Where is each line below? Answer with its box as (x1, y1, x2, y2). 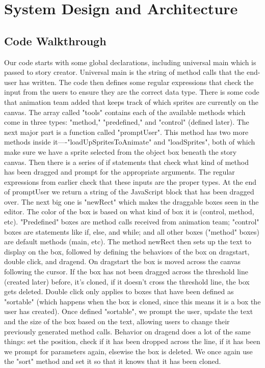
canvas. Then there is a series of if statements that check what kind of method (4, 156, 249, 167)
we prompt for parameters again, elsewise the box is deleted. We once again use (4, 346, 253, 356)
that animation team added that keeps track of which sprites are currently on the (4, 96, 258, 107)
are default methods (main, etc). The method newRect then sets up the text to (4, 236, 251, 247)
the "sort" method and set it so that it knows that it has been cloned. (4, 356, 221, 366)
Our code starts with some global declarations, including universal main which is (4, 56, 256, 67)
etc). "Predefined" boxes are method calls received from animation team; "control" (4, 216, 259, 227)
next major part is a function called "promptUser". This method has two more (4, 126, 249, 137)
